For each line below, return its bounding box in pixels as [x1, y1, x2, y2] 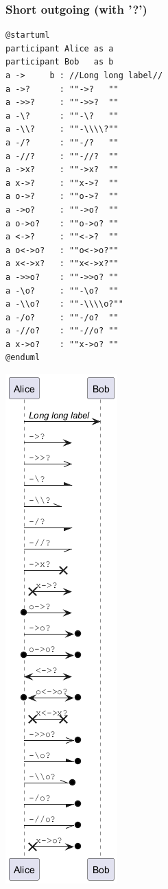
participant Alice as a [5, 43, 114, 54]
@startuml [5, 30, 50, 40]
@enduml [5, 353, 40, 363]
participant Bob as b [5, 57, 114, 67]
